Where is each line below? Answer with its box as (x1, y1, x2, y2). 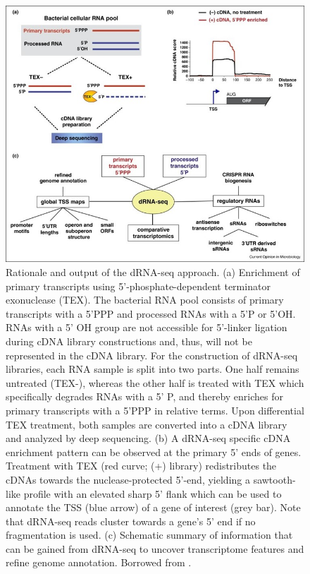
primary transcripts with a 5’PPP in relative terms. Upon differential (6, 402, 304, 417)
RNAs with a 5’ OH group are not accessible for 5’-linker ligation (6, 320, 287, 335)
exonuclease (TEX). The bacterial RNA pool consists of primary (6, 292, 284, 307)
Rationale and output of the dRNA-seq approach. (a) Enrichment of (6, 265, 300, 280)
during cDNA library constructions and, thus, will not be (6, 333, 252, 348)
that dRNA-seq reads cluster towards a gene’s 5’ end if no (6, 513, 256, 528)
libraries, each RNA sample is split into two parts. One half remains (6, 361, 299, 376)
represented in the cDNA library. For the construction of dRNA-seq (6, 347, 298, 362)
